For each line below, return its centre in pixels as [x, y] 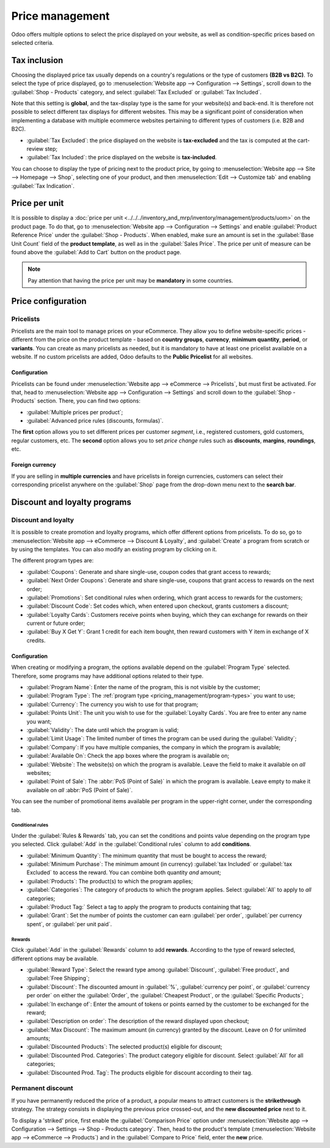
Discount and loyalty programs [71, 502]
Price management [61, 16]
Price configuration [49, 301]
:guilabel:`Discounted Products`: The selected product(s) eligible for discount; [124, 1047]
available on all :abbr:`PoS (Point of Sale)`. [79, 790]
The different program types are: [53, 561]
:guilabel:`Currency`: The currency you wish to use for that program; [112, 704]
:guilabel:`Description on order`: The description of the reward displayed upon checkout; [138, 1021]
